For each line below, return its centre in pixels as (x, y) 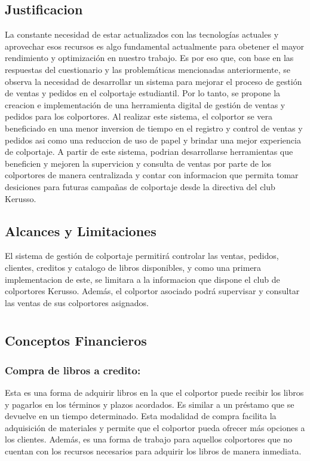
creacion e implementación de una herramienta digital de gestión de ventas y (145, 104)
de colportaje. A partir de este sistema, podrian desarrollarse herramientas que (149, 152)
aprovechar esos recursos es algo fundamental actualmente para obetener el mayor (155, 46)
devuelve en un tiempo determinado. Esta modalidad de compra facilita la (141, 416)
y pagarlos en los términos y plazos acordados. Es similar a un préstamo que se (150, 404)
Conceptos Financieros (76, 341)
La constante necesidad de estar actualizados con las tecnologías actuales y (142, 34)
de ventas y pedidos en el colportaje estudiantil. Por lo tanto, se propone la (143, 93)
